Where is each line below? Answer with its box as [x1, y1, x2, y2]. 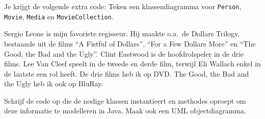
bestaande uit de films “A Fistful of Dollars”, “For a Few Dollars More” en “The [4, 38, 256, 49]
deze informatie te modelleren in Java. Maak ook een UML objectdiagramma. [4, 105, 246, 116]
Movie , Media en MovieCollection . [4, 11, 114, 21]
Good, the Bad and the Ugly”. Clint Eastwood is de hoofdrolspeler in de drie [4, 48, 244, 59]
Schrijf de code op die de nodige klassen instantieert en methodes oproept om [4, 95, 246, 106]
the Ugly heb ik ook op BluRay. [4, 78, 103, 89]
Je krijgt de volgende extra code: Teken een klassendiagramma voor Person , [4, 1, 242, 11]
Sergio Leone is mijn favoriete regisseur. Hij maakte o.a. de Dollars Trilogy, [4, 28, 240, 39]
